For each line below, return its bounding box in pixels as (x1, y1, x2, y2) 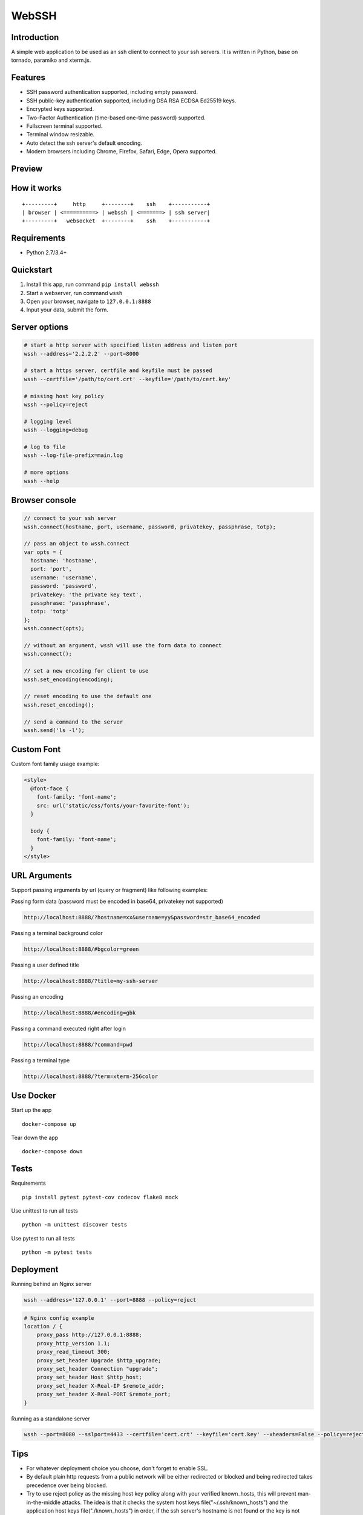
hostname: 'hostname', (30, 558, 98, 564)
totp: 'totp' (30, 608, 69, 615)
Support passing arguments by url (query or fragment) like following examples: (11, 887, 208, 894)
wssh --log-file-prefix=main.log (24, 452, 123, 459)
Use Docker (11, 1091, 56, 1101)
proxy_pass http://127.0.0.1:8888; (36, 1331, 142, 1339)
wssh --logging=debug (24, 427, 88, 433)
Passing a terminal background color (11, 929, 103, 936)
